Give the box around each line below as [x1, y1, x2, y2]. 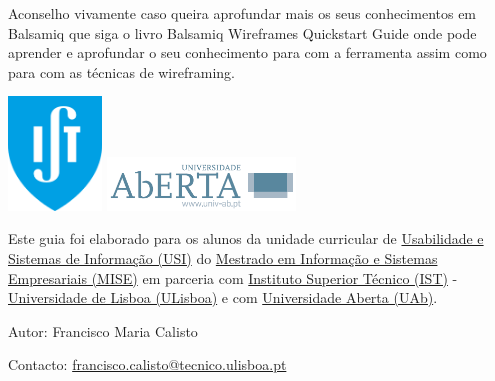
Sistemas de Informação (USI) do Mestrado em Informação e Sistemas [8, 247, 438, 268]
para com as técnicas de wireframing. [8, 61, 235, 82]
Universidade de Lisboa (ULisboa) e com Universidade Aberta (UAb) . [8, 287, 438, 308]
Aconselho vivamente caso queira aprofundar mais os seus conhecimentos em [8, 3, 477, 23]
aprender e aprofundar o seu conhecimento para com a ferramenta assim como [8, 42, 487, 63]
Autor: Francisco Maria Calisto [8, 320, 198, 341]
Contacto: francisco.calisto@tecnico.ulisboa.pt [8, 354, 287, 375]
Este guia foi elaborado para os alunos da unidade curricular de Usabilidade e [8, 228, 484, 249]
